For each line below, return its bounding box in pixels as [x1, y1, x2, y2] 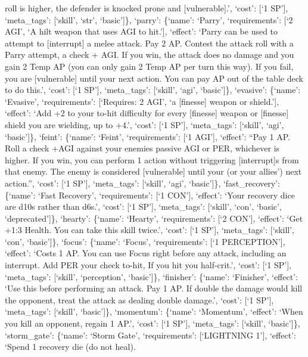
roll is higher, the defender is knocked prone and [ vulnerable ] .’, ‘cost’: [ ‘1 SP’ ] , [5, 2, 288, 14]
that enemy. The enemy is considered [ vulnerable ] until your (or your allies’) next [5, 165, 302, 178]
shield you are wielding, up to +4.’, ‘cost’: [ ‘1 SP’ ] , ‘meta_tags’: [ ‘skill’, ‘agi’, [5, 118, 284, 131]
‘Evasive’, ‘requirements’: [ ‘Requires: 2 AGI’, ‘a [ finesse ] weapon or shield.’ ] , [5, 95, 279, 107]
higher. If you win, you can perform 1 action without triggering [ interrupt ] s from [5, 153, 299, 166]
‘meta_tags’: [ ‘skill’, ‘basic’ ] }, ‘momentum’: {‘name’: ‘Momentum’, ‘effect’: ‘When [5, 305, 303, 318]
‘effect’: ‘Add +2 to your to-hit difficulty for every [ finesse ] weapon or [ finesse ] [5, 107, 289, 119]
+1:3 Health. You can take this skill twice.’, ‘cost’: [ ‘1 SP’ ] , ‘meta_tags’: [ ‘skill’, [5, 223, 294, 236]
